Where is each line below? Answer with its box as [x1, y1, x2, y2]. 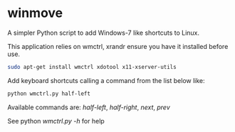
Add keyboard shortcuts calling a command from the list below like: [7, 76, 205, 84]
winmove [7, 5, 63, 21]
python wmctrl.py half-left [7, 90, 91, 97]
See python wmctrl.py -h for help [7, 116, 105, 125]
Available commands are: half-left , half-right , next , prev [7, 103, 170, 111]
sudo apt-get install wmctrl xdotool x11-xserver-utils [7, 63, 177, 70]
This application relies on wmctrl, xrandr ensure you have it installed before [7, 42, 229, 50]
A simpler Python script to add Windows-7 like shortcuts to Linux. [7, 28, 200, 37]
